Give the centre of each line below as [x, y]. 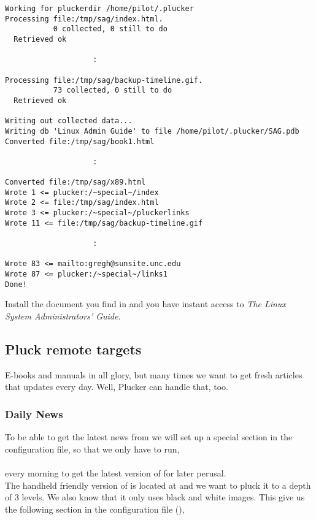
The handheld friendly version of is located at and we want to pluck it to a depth [158, 485]
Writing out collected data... [69, 121]
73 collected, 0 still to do [113, 90]
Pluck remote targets [73, 349]
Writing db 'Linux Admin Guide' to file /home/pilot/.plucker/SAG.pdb [152, 131]
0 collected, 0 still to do [110, 29]
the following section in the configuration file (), [95, 509]
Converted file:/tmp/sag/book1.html [80, 141]
